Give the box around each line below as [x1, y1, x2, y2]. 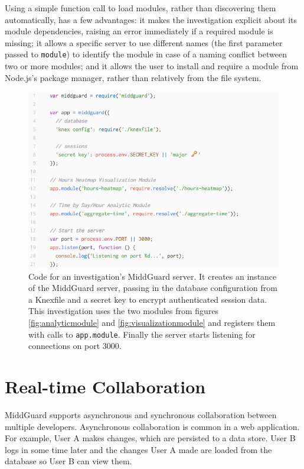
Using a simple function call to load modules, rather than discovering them [5, 2, 276, 14]
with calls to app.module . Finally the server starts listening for [28, 328, 256, 340]
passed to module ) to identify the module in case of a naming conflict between [5, 48, 287, 60]
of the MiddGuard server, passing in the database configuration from [28, 282, 277, 294]
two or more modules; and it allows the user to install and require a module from [5, 60, 299, 72]
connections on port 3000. [28, 339, 122, 352]
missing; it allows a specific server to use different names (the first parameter [5, 36, 283, 48]
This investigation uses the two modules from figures [28, 305, 219, 317]
